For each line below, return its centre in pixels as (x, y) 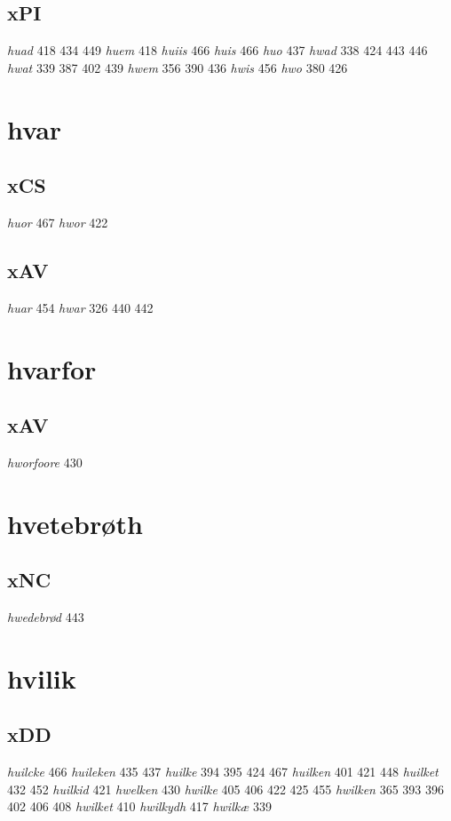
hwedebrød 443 (46, 617)
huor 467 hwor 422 (58, 222)
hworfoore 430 (45, 462)
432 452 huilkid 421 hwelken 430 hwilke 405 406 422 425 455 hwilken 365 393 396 (225, 789)
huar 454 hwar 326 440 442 (80, 307)
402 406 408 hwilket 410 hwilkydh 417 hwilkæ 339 (139, 806)
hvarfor (52, 368)
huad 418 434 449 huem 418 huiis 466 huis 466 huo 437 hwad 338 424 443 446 (218, 50)
